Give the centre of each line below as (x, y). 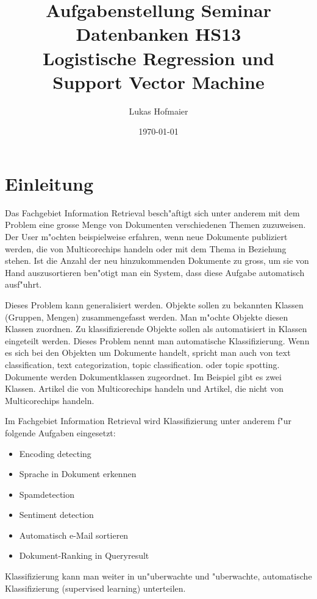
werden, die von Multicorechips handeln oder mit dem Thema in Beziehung (146, 248)
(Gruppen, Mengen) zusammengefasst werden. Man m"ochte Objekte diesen (147, 317)
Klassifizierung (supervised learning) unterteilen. (95, 588)
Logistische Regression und (158, 58)
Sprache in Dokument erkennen (78, 474)
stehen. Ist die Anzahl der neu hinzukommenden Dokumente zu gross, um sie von (157, 261)
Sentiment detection (56, 515)
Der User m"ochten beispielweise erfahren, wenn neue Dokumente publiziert (146, 236)
